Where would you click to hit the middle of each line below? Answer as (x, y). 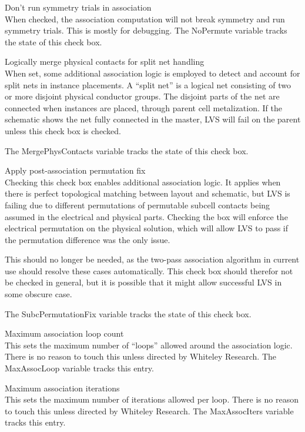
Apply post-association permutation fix (75, 170)
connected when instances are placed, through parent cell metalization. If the (143, 107)
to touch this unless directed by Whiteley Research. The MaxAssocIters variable (149, 411)
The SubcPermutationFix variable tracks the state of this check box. (128, 313)
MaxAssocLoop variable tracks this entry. (79, 368)
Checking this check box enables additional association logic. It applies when (143, 182)
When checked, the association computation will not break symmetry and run (145, 19)
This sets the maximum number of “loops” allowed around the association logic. (149, 345)
